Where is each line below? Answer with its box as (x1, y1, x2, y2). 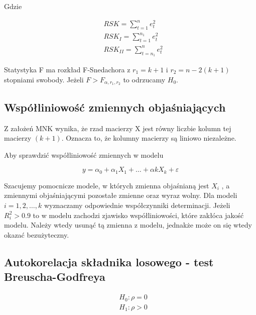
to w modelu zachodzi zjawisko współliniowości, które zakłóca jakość (33, 209, 244, 220)
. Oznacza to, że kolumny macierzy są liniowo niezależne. (61, 133, 236, 143)
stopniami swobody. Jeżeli (4, 74, 84, 84)
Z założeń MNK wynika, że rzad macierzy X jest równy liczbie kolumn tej (4, 123, 231, 133)
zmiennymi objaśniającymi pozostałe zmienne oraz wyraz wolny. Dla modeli (4, 190, 237, 200)
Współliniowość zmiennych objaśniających (4, 99, 226, 115)
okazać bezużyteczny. (4, 229, 69, 240)
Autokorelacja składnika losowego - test (4, 254, 214, 269)
